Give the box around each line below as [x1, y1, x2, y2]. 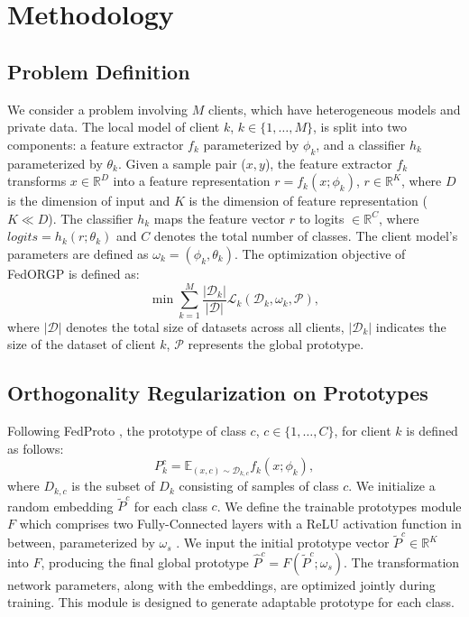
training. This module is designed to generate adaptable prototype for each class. [7, 593, 455, 612]
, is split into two [313, 117, 407, 136]
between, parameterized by [7, 533, 155, 552]
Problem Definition [7, 57, 190, 85]
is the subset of [71, 476, 155, 495]
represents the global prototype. [188, 335, 364, 354]
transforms [7, 171, 67, 190]
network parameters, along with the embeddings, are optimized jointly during [7, 575, 436, 594]
